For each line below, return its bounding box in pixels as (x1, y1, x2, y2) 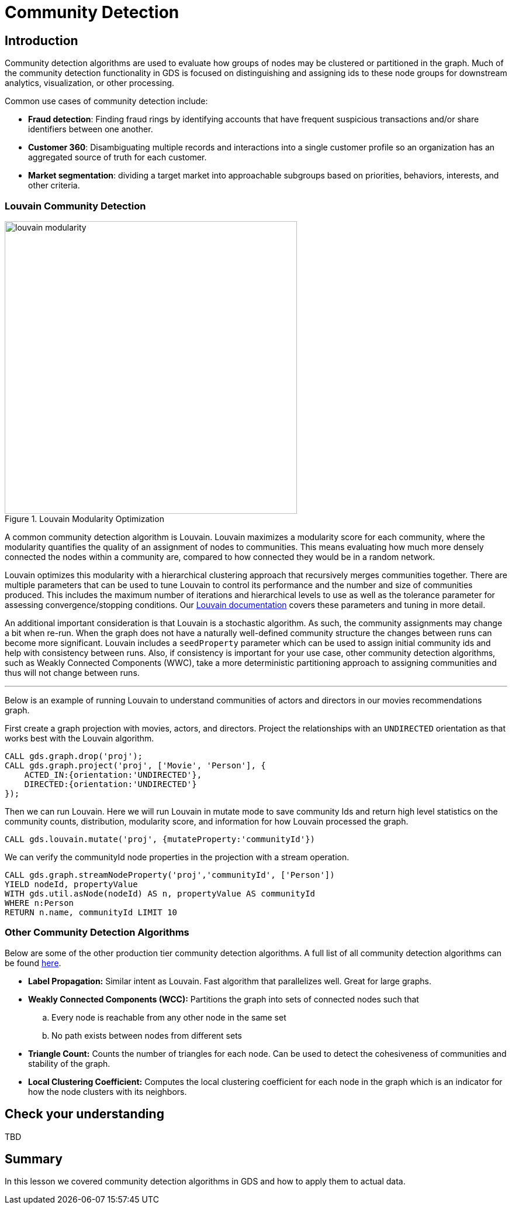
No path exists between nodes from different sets (51, 1030, 242, 1040)
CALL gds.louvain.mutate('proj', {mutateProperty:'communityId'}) (5, 834, 316, 844)
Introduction (5, 33, 78, 48)
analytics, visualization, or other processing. (5, 78, 175, 88)
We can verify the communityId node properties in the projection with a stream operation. (5, 851, 350, 862)
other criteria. (28, 180, 80, 191)
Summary (5, 1151, 63, 1166)
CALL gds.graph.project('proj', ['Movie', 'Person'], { (5, 760, 266, 770)
